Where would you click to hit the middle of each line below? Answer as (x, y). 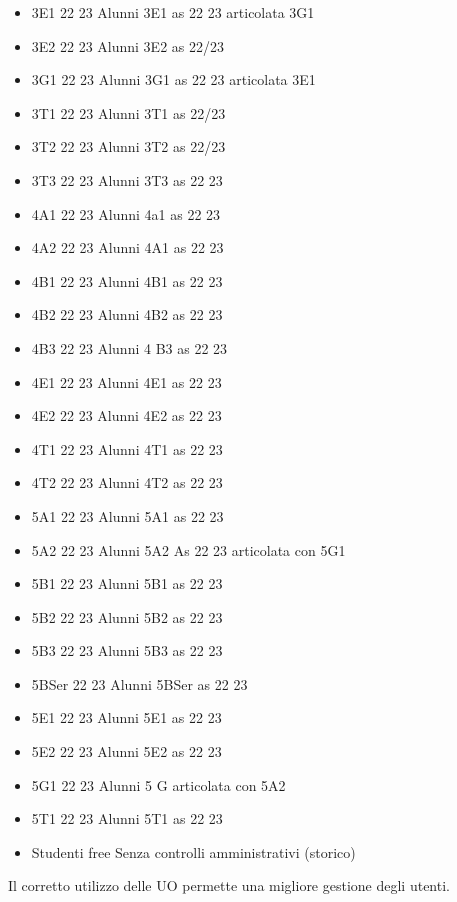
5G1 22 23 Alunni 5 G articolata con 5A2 (158, 784)
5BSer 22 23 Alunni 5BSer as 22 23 (139, 683)
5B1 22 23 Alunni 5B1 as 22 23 (127, 583)
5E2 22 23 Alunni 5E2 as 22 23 (126, 751)
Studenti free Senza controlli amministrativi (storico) (193, 851)
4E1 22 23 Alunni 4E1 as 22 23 (126, 381)
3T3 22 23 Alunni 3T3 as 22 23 (127, 179)
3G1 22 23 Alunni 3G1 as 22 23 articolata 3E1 (173, 79)
